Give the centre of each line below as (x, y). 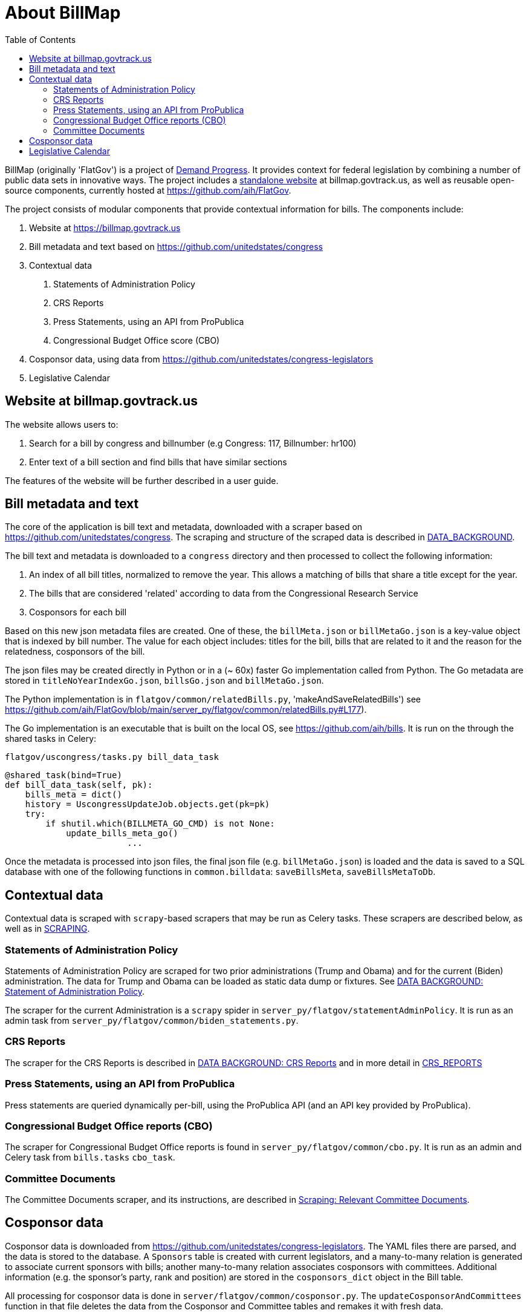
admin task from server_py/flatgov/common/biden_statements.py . (152, 1021)
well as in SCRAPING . (47, 929)
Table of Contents (41, 39)
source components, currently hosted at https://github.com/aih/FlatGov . (148, 190)
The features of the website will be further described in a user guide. (142, 480)
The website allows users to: (62, 424)
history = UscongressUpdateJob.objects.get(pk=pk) (148, 804)
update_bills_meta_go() (122, 833)
